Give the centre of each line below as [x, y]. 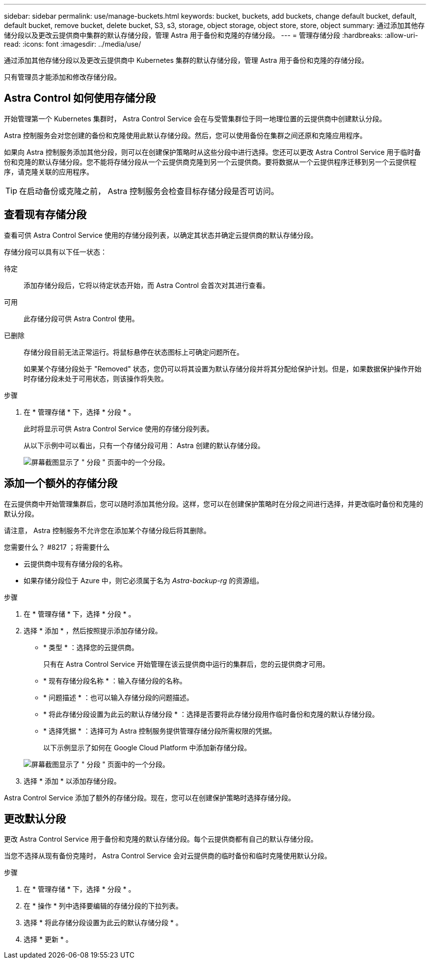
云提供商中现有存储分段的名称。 [75, 564]
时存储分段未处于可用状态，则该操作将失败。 [96, 378]
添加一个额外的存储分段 [61, 483]
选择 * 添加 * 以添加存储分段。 [72, 781]
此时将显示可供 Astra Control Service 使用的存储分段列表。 [119, 428]
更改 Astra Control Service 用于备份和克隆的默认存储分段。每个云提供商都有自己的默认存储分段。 [161, 839]
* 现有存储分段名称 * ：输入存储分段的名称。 [115, 680]
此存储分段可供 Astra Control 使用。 [81, 318]
